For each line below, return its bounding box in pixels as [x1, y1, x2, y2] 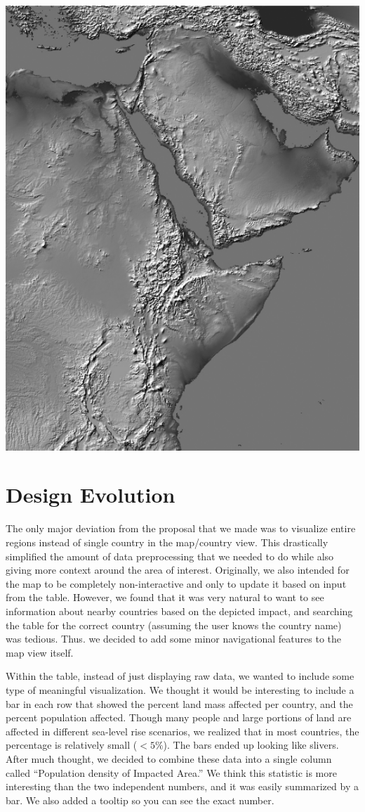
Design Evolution [6, 480, 175, 509]
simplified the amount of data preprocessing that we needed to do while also [6, 548, 334, 563]
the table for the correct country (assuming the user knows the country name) [6, 617, 342, 632]
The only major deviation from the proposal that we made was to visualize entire [6, 521, 356, 536]
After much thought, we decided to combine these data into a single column [6, 751, 332, 766]
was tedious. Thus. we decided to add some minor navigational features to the [6, 631, 341, 646]
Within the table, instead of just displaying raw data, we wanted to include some [6, 669, 354, 683]
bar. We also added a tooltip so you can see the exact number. [6, 792, 274, 807]
